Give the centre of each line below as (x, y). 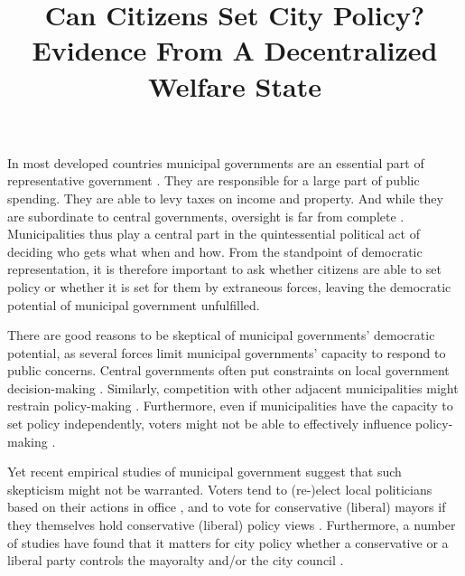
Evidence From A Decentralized (235, 50)
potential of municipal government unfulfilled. (134, 304)
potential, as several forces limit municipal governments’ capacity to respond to (227, 352)
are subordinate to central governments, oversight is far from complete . (206, 216)
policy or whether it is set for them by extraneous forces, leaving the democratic (229, 286)
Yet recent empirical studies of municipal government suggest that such (205, 472)
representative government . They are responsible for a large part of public (214, 180)
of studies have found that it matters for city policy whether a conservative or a (228, 542)
